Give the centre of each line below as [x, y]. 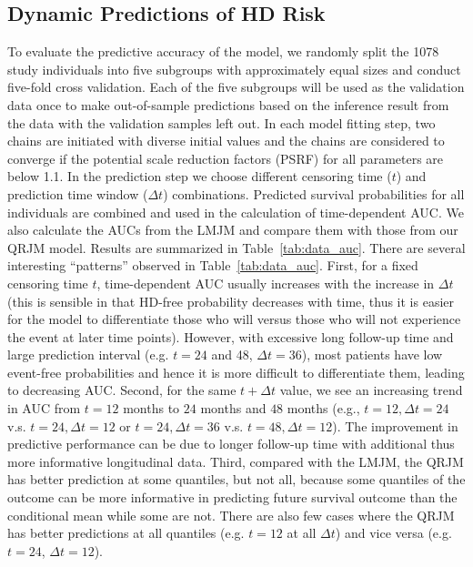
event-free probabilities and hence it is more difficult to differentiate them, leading [236, 372]
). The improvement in [395, 425]
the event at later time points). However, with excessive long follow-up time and [231, 336]
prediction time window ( [78, 193]
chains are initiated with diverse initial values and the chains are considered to [226, 141]
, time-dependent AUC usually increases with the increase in [266, 283]
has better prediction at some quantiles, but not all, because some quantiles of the [236, 479]
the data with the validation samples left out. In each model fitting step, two [221, 122]
